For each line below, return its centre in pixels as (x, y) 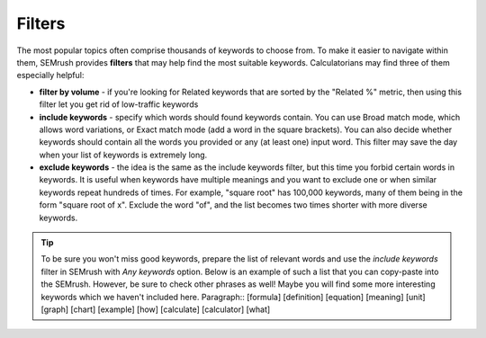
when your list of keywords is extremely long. (123, 155)
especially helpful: (50, 76)
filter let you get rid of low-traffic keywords (119, 104)
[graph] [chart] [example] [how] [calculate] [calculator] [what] (156, 309)
